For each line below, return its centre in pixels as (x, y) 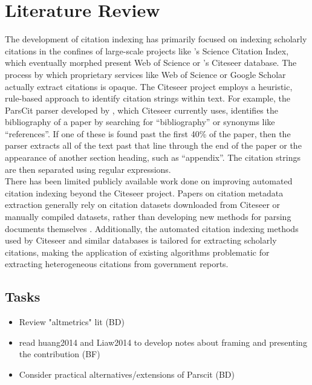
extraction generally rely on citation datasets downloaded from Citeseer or (143, 205)
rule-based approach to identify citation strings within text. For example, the (148, 98)
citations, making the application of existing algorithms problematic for (137, 252)
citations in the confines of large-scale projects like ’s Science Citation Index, (147, 50)
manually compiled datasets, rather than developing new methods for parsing (148, 217)
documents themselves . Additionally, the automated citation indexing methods (152, 228)
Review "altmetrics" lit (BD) (72, 322)
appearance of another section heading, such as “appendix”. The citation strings (153, 157)
